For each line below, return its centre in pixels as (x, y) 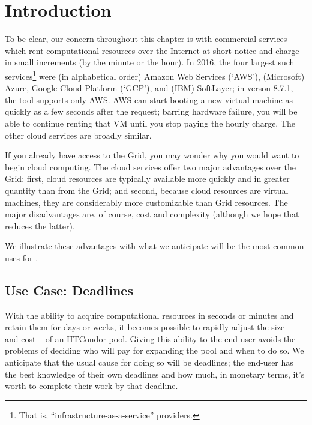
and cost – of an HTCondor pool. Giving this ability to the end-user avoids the (150, 338)
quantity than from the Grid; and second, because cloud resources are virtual (147, 190)
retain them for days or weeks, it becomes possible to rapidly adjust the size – (148, 327)
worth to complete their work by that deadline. (91, 386)
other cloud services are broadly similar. (78, 135)
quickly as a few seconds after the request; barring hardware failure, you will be (151, 111)
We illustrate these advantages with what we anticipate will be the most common (154, 246)
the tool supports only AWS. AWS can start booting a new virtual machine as (149, 99)
